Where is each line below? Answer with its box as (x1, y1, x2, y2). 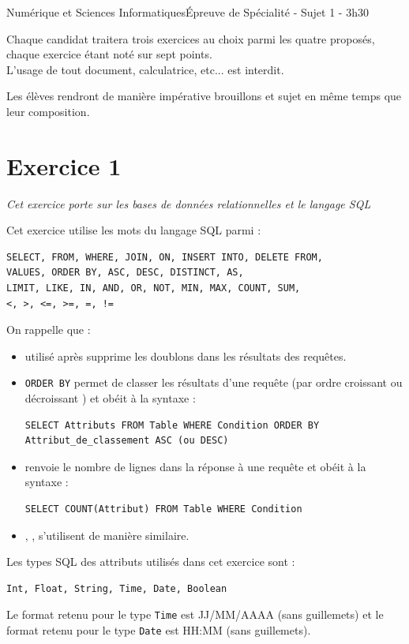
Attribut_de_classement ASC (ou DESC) (24, 435, 229, 447)
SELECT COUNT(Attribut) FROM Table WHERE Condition (24, 504, 302, 515)
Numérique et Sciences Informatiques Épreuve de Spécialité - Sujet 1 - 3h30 (6, 4, 369, 20)
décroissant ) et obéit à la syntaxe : (24, 390, 196, 406)
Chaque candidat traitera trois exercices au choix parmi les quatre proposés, (6, 30, 375, 47)
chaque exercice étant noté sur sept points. (6, 46, 212, 62)
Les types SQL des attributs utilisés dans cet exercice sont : (6, 553, 295, 570)
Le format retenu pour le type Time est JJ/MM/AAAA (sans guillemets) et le (6, 606, 384, 623)
